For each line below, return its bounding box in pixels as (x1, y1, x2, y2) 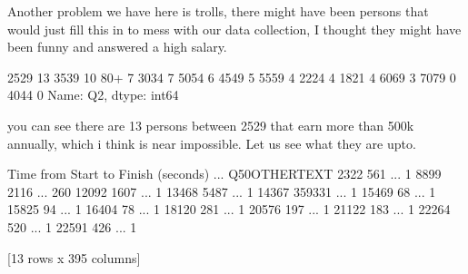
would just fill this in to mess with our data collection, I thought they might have (7, 19, 462, 38)
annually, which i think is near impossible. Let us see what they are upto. (7, 133, 416, 152)
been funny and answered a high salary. (7, 37, 227, 56)
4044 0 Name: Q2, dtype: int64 (7, 85, 179, 104)
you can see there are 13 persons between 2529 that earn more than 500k (7, 115, 414, 134)
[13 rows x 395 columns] (7, 248, 141, 267)
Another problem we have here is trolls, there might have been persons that (7, 2, 429, 20)
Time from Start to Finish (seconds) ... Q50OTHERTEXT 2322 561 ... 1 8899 (7, 164, 442, 183)
